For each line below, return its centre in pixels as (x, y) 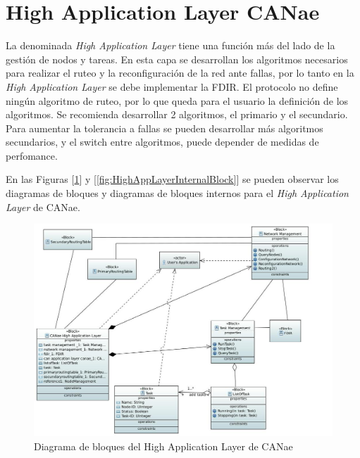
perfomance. (32, 155)
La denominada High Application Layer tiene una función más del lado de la (170, 45)
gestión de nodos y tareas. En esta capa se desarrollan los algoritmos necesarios (177, 59)
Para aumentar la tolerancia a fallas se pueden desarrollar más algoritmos (165, 128)
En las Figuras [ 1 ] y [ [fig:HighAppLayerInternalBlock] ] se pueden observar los (172, 179)
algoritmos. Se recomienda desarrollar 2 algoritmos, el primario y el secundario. (177, 114)
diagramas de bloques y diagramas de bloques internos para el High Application (177, 193)
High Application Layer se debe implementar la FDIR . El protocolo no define (172, 86)
